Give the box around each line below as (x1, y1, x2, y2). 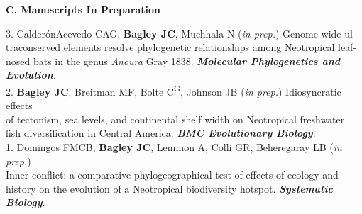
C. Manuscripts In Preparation (6, 2, 160, 16)
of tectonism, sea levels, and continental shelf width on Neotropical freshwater (6, 111, 345, 126)
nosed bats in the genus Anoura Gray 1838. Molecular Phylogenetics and (6, 53, 341, 68)
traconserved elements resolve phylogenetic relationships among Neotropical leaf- (6, 40, 357, 55)
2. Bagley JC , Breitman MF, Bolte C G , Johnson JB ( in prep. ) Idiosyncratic (6, 81, 341, 98)
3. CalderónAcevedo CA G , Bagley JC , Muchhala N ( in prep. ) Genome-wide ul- (6, 26, 356, 40)
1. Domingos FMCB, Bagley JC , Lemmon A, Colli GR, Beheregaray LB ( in (6, 140, 342, 154)
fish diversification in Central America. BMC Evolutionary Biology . (6, 125, 316, 140)
